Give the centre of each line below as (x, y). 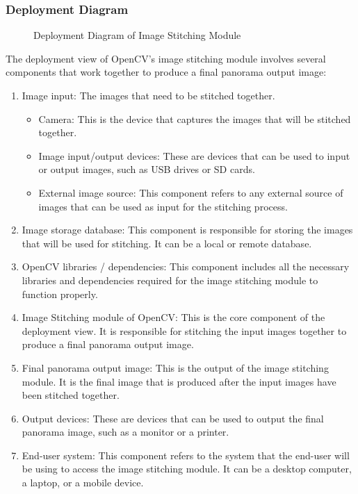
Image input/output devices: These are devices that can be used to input (194, 155)
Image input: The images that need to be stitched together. (148, 95)
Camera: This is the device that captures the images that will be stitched (195, 118)
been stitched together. (71, 395)
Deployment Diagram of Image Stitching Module (137, 35)
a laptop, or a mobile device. (83, 483)
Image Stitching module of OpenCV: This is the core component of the (173, 317)
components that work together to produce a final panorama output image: (166, 72)
